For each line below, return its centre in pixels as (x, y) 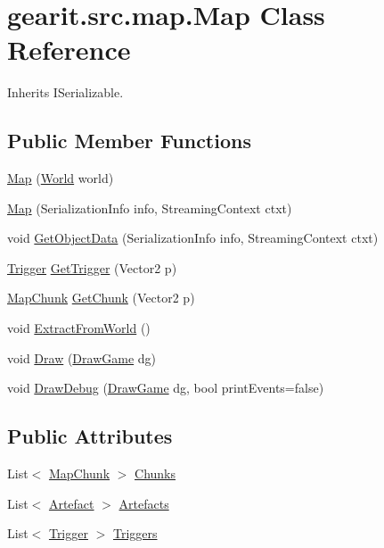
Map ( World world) (61, 178)
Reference (69, 50)
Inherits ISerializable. (65, 92)
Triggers (135, 533)
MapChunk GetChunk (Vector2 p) (101, 298)
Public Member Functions (129, 141)
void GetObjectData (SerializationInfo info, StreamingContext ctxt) (193, 238)
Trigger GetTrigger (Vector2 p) (92, 267)
